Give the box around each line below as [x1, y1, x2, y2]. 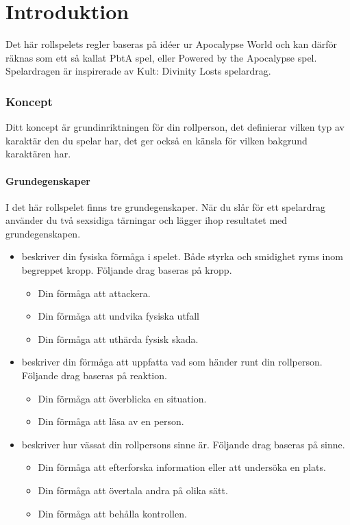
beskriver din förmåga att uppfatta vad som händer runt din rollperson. [21, 355, 323, 369]
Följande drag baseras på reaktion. [21, 368, 167, 383]
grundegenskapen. [5, 226, 81, 240]
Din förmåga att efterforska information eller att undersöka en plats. [38, 460, 326, 474]
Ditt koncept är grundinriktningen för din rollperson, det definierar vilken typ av [5, 120, 345, 134]
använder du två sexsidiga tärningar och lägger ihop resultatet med [5, 213, 288, 227]
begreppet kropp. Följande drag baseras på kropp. [21, 263, 232, 277]
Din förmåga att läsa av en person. [38, 414, 184, 428]
